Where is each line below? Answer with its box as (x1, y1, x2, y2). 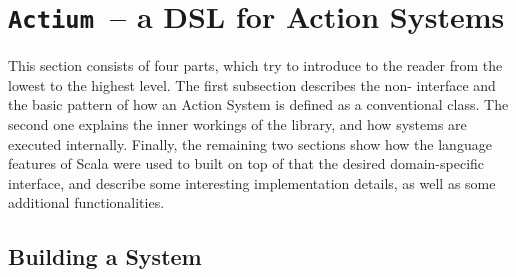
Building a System (8, 241, 202, 272)
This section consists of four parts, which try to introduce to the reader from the (8, 55, 503, 76)
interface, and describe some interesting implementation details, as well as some (8, 172, 496, 193)
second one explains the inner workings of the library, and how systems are (8, 114, 467, 135)
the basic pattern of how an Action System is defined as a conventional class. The (8, 94, 509, 115)
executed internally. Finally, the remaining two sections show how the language (8, 133, 492, 154)
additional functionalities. (8, 192, 165, 213)
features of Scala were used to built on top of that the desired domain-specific (8, 153, 485, 174)
